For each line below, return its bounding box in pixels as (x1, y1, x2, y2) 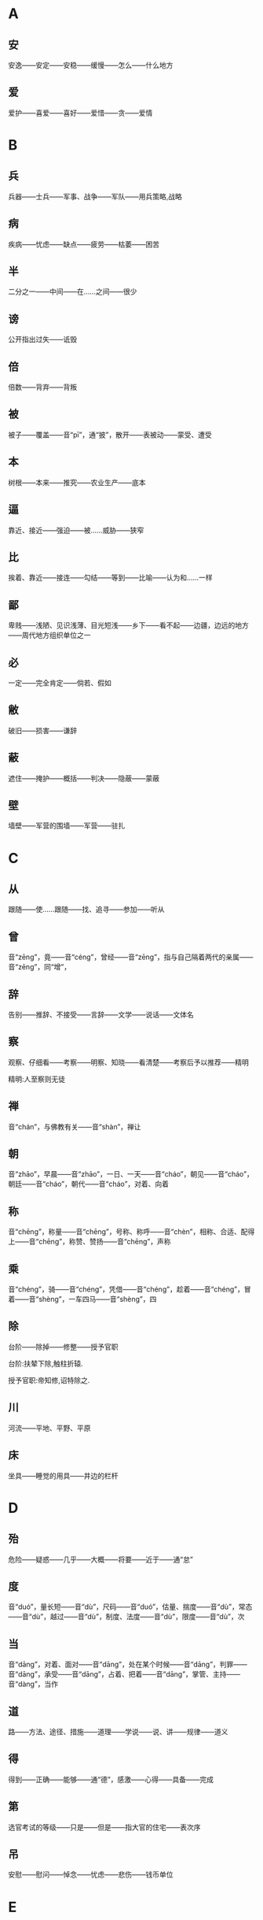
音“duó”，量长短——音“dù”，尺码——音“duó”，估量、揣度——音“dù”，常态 (8, 1602, 253, 1611)
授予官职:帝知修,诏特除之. (8, 1375, 90, 1384)
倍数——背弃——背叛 (8, 383, 77, 392)
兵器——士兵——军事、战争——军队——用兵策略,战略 (8, 191, 183, 201)
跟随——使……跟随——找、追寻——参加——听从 (8, 905, 165, 914)
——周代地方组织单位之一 (8, 631, 91, 640)
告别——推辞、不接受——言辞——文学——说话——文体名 (8, 1010, 194, 1019)
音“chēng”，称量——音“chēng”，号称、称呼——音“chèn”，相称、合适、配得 (8, 1227, 255, 1236)
